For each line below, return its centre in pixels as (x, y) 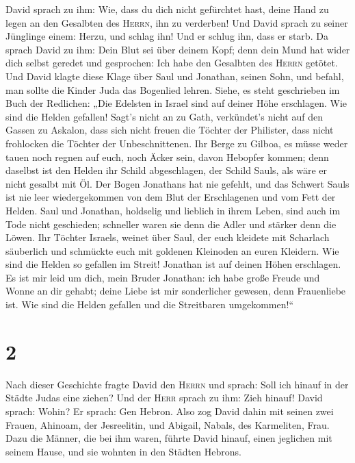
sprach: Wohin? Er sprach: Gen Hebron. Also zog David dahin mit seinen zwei (170, 411)
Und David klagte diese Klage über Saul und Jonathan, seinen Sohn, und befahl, (175, 76)
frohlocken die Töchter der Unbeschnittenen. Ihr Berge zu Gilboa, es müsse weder (177, 143)
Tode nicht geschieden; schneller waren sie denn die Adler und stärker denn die (171, 224)
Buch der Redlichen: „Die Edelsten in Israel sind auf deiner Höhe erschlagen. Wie (176, 103)
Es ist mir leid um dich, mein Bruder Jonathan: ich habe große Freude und (163, 277)
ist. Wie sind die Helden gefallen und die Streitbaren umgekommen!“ (150, 304)
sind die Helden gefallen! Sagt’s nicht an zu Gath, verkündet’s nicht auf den (164, 116)
